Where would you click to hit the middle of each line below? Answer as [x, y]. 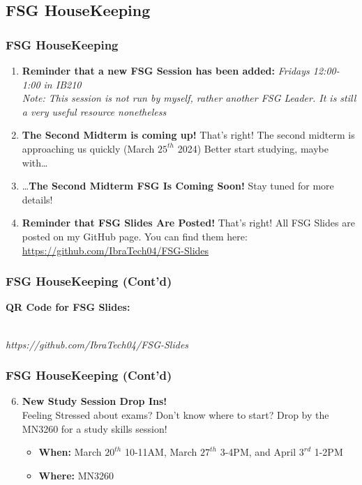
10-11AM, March [161, 452]
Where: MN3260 [76, 475]
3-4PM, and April [258, 452]
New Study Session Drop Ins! [95, 401]
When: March [70, 452]
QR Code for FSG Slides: [68, 307]
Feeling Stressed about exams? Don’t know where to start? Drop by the [175, 414]
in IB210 [62, 84]
